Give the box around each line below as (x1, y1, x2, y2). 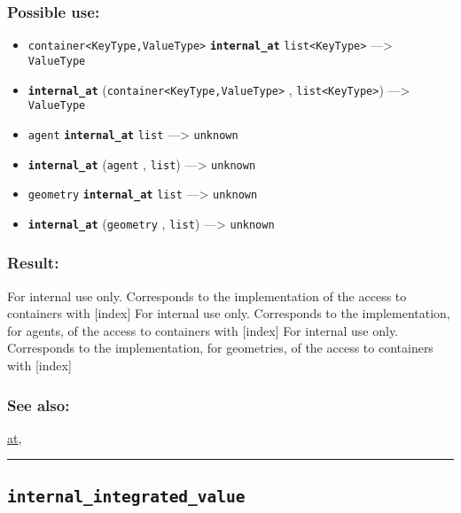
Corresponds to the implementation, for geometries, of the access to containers (7, 338, 434, 357)
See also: (7, 393, 70, 416)
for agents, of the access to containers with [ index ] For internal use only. (7, 321, 399, 339)
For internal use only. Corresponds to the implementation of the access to (7, 286, 407, 305)
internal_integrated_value (7, 486, 246, 506)
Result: (7, 252, 59, 274)
